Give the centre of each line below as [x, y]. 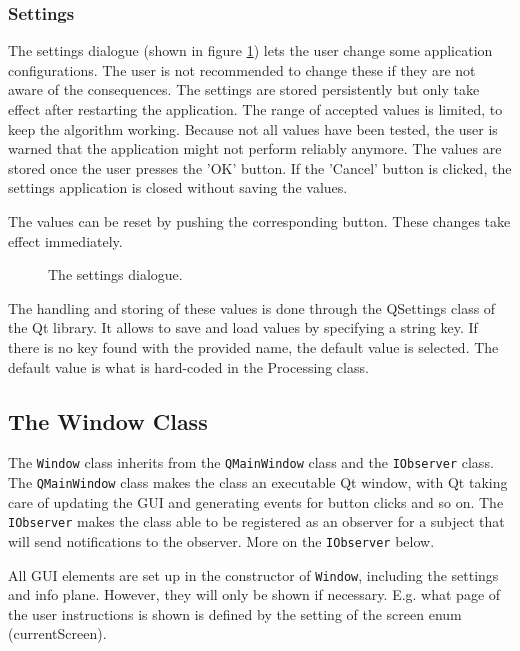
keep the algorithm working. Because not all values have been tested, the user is [253, 128]
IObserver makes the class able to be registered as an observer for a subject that [256, 521]
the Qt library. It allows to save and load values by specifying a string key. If [243, 327]
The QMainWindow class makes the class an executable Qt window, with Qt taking [258, 481]
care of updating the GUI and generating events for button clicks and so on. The [256, 501]
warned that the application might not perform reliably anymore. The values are [255, 148]
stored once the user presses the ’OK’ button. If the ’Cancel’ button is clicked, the [260, 167]
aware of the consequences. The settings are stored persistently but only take [244, 89]
